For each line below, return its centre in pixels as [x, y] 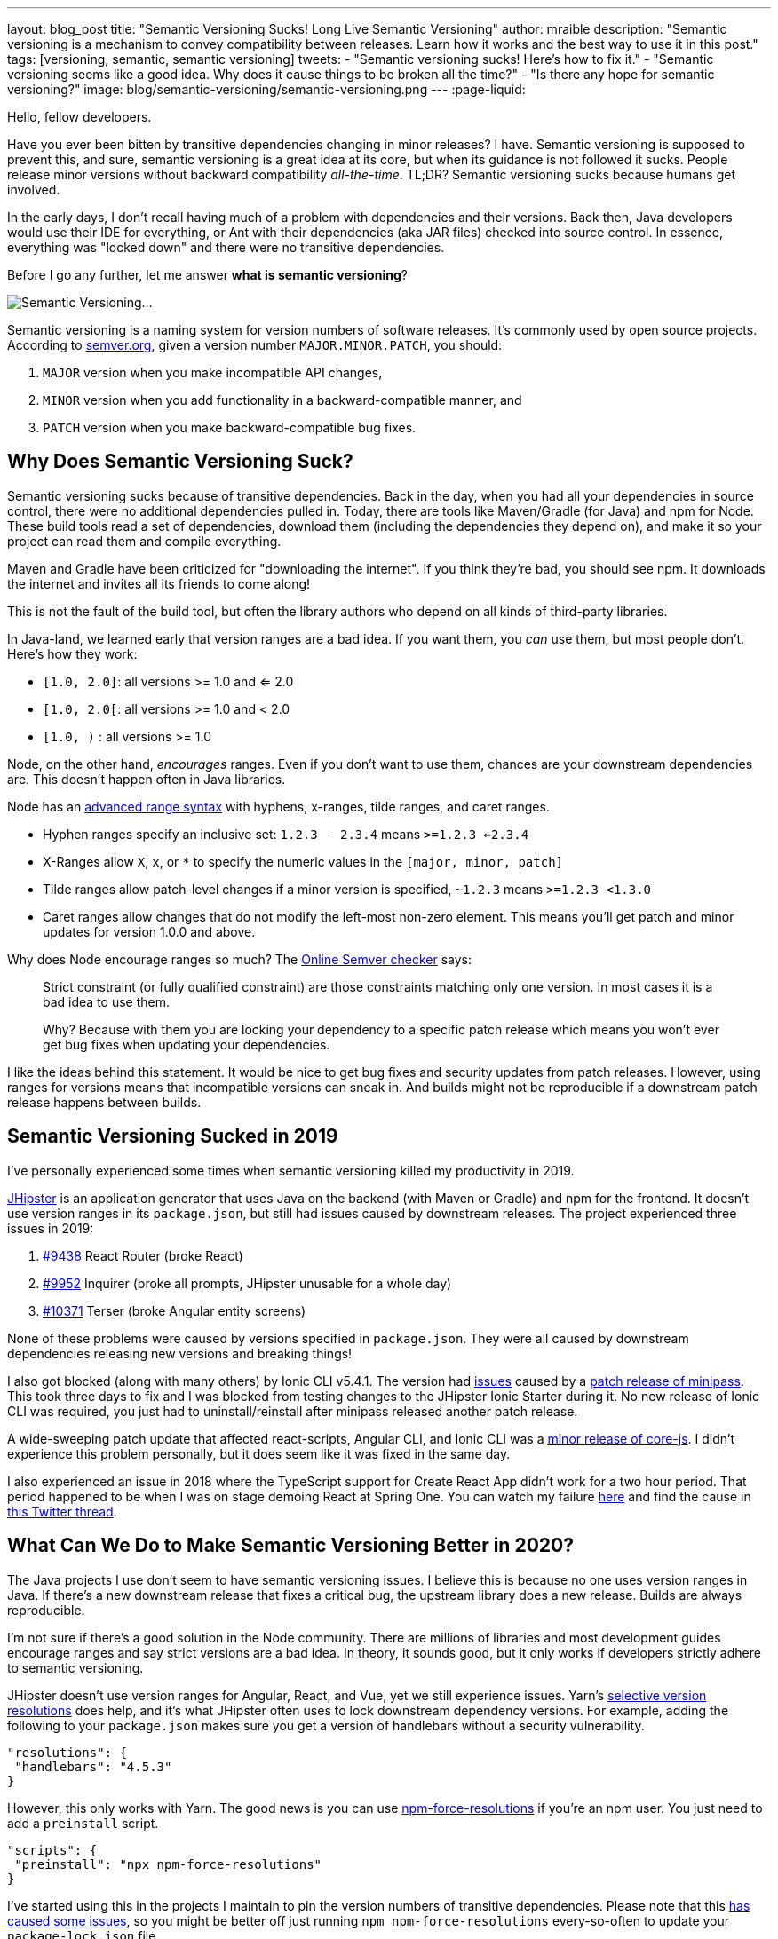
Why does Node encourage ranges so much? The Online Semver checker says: [240, 959]
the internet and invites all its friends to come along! [159, 583]
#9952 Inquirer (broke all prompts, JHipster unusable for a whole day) [247, 1283]
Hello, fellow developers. [79, 117]
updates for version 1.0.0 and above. [149, 931]
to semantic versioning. [75, 1667]
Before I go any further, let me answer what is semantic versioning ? [207, 275]
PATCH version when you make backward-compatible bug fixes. [230, 427]
